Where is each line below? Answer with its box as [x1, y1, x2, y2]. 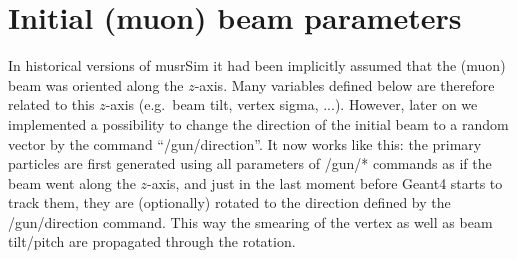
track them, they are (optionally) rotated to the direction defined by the [8, 192, 451, 213]
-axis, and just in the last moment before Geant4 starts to [147, 172, 503, 193]
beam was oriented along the [8, 74, 184, 95]
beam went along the [8, 172, 136, 193]
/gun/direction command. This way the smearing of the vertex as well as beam [8, 211, 493, 232]
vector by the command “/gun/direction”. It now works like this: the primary [8, 133, 482, 154]
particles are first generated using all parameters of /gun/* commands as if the [8, 153, 492, 174]
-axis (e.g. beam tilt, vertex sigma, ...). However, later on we [105, 94, 478, 115]
